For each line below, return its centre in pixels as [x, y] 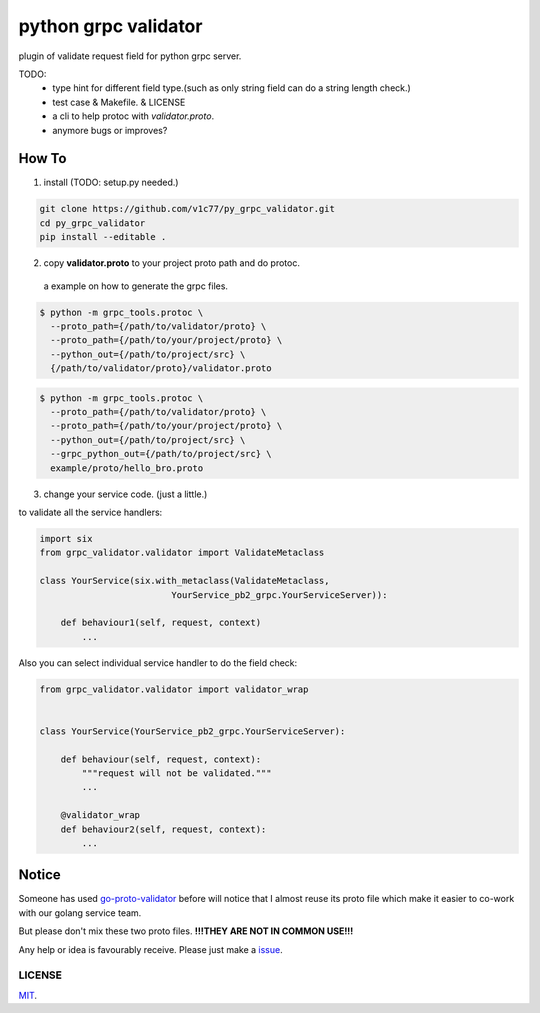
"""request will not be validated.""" [176, 773]
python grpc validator [110, 26]
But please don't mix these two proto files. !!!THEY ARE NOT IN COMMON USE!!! [186, 931]
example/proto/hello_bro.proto [127, 468]
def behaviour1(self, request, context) [161, 623]
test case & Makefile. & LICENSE [119, 102]
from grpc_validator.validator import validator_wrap [174, 689]
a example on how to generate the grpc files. [136, 286]
